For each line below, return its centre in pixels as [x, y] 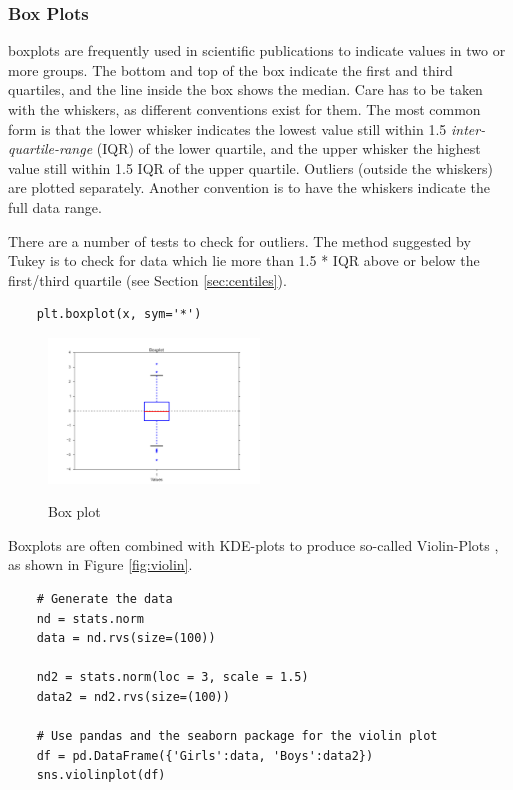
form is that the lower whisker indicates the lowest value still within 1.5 [227, 128]
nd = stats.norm [90, 618]
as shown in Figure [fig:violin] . [100, 564]
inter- [468, 128]
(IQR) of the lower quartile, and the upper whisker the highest [288, 148]
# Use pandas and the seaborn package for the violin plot [237, 736]
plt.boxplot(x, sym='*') [119, 314]
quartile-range [50, 148]
